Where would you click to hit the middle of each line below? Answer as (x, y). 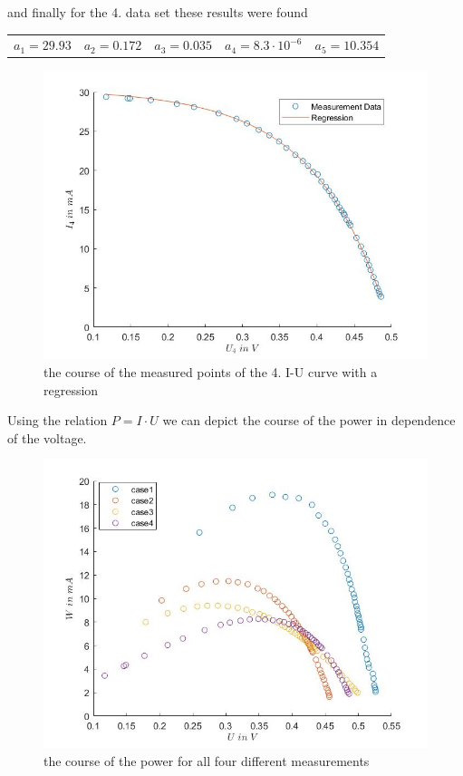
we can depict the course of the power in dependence (309, 420)
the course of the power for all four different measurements (207, 761)
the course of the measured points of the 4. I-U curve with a (211, 372)
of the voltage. (47, 437)
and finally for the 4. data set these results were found (158, 12)
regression (71, 389)
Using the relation (58, 420)
